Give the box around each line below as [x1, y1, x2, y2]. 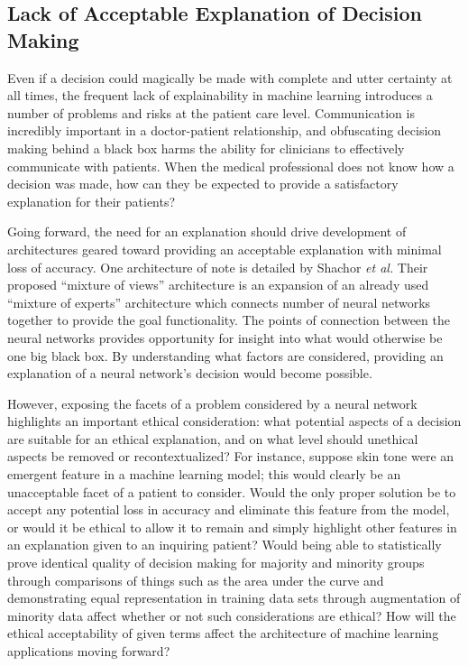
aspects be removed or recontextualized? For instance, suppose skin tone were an [7, 447, 454, 466]
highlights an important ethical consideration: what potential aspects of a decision [7, 412, 462, 430]
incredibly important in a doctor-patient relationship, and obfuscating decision [7, 121, 442, 140]
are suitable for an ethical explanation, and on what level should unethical [7, 429, 418, 448]
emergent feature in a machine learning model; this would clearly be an [7, 465, 401, 484]
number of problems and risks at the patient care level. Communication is [7, 103, 415, 122]
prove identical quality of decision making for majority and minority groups [7, 553, 425, 572]
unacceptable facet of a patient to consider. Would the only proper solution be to [7, 482, 456, 501]
